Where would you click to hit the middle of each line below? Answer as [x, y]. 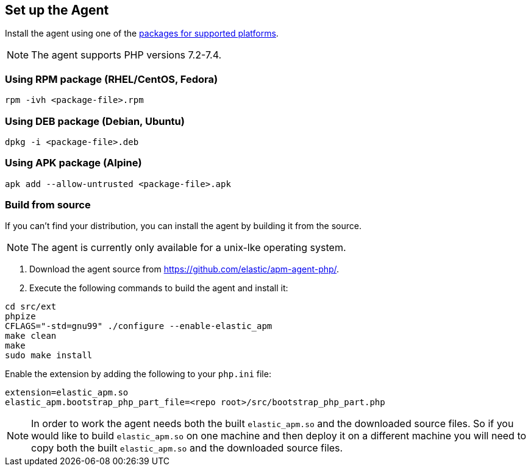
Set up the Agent [57, 10]
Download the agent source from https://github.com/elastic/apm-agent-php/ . [184, 269]
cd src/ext [31, 307]
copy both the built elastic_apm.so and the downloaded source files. [187, 448]
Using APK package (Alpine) [73, 163]
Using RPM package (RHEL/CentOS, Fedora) [112, 79]
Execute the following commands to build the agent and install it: [159, 288]
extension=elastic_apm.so [67, 393]
